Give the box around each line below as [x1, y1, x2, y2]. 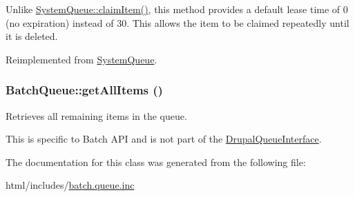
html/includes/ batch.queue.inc [6, 178, 135, 192]
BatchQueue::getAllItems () [6, 81, 163, 98]
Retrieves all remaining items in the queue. [6, 108, 187, 123]
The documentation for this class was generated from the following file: [6, 154, 306, 169]
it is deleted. [6, 29, 58, 43]
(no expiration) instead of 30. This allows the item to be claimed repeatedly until [6, 15, 349, 30]
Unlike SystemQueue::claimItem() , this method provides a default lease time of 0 [6, 2, 348, 16]
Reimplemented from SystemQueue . [6, 52, 157, 66]
